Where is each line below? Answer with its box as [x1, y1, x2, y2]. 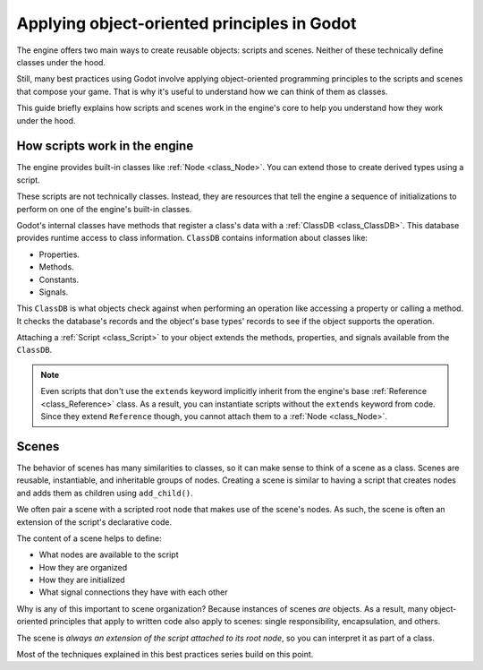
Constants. [38, 274, 80, 285]
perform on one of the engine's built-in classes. [16, 203, 192, 214]
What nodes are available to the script [38, 549, 179, 560]
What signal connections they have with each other [38, 587, 228, 597]
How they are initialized [38, 574, 125, 586]
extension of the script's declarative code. [16, 516, 173, 528]
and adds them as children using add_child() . [16, 487, 194, 498]
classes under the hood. [16, 56, 106, 67]
